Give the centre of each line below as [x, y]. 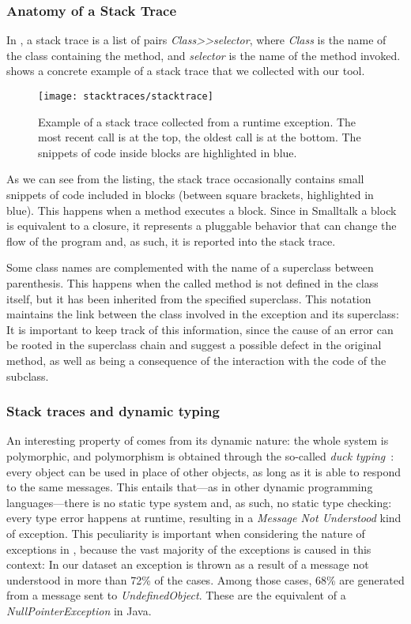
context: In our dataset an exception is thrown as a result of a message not [188, 564]
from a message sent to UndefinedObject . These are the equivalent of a [176, 595]
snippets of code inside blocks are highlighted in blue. [168, 152]
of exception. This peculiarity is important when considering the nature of [186, 533]
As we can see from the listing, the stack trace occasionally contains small [185, 179]
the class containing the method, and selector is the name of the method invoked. [204, 55]
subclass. [28, 376]
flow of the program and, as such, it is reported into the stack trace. [171, 241]
